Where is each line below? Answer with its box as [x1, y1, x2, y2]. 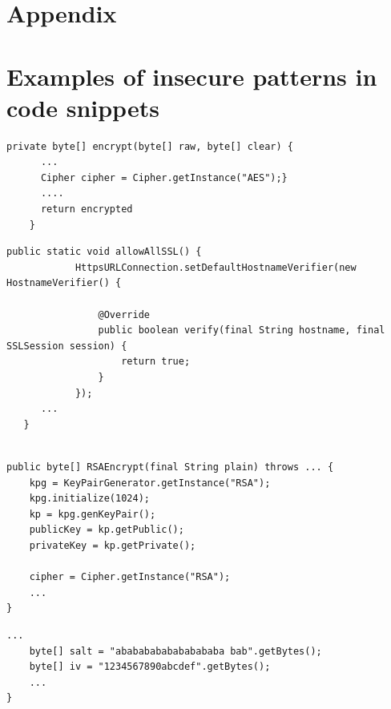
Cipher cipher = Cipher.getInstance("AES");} [40, 171, 288, 183]
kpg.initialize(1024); [29, 493, 150, 505]
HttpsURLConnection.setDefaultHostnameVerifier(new [75, 261, 357, 273]
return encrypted [40, 203, 133, 216]
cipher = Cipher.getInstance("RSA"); [29, 571, 231, 583]
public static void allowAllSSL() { [6, 246, 202, 258]
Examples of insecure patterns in [6, 59, 377, 92]
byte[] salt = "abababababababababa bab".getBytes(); [29, 645, 322, 657]
